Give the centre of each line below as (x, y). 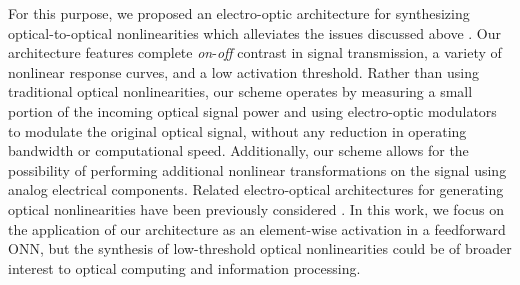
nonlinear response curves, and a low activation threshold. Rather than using (243, 71)
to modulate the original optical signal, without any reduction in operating (237, 130)
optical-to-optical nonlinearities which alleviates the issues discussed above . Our (255, 32)
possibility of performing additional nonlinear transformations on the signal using (257, 169)
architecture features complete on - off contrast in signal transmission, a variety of (255, 52)
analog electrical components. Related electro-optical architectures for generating (256, 189)
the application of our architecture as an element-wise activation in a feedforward (257, 228)
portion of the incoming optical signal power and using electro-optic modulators (252, 110)
